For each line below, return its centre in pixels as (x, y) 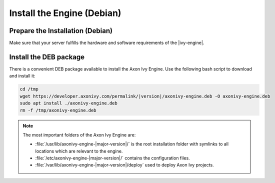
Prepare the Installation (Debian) (61, 31)
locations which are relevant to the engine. (79, 151)
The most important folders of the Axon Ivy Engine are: (79, 134)
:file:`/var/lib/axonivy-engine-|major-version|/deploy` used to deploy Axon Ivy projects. (125, 165)
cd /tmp (29, 89)
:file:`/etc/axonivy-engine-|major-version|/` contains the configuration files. (112, 158)
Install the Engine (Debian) (65, 13)
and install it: (22, 76)
